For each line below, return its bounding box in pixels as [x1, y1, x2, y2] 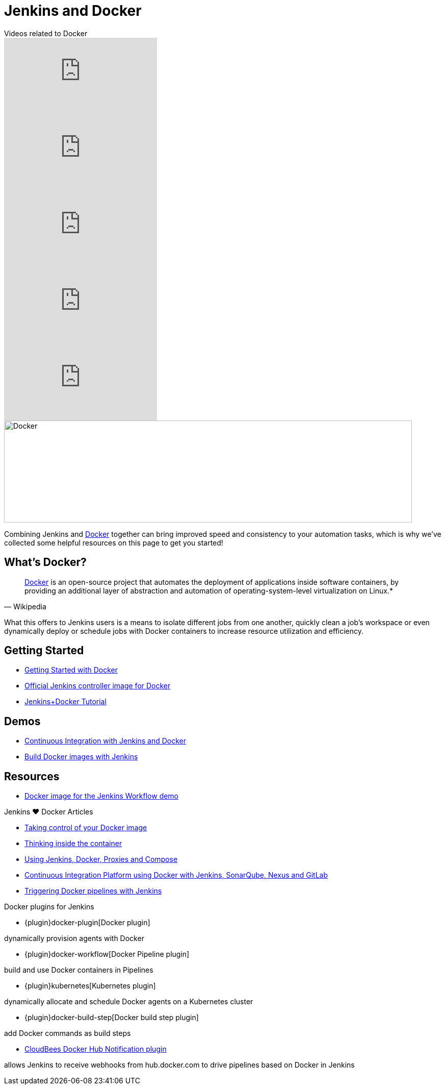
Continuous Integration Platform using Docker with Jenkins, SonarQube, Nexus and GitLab [24, 871, 328, 880]
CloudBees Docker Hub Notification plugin [24, 1045, 167, 1054]
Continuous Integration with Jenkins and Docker [24, 736, 187, 746]
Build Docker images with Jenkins [24, 752, 138, 761]
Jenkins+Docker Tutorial [24, 697, 107, 706]
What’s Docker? [4, 556, 87, 569]
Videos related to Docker [4, 29, 88, 38]
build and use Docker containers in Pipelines [4, 966, 153, 975]
